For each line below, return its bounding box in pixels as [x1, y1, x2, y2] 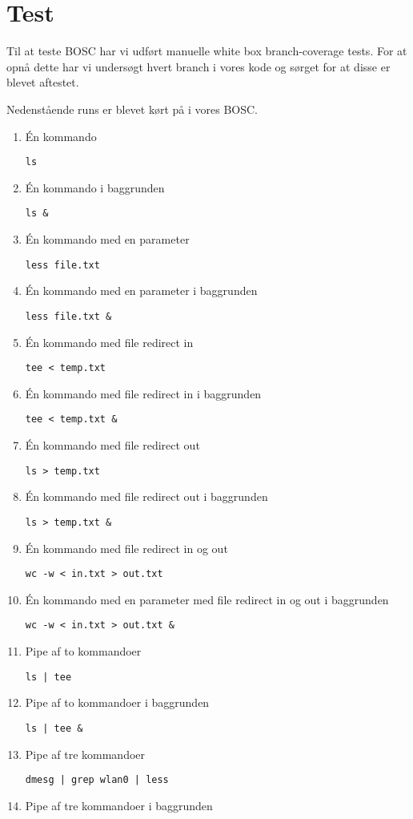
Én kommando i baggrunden [25, 179, 165, 196]
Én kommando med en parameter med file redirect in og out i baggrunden [25, 591, 389, 607]
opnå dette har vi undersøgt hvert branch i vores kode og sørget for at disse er [6, 58, 391, 75]
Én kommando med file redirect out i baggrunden [25, 488, 268, 505]
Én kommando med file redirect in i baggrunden [25, 385, 262, 401]
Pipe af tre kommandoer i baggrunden [25, 797, 213, 813]
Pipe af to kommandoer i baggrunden [25, 694, 210, 711]
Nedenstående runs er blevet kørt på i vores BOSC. [6, 100, 259, 117]
